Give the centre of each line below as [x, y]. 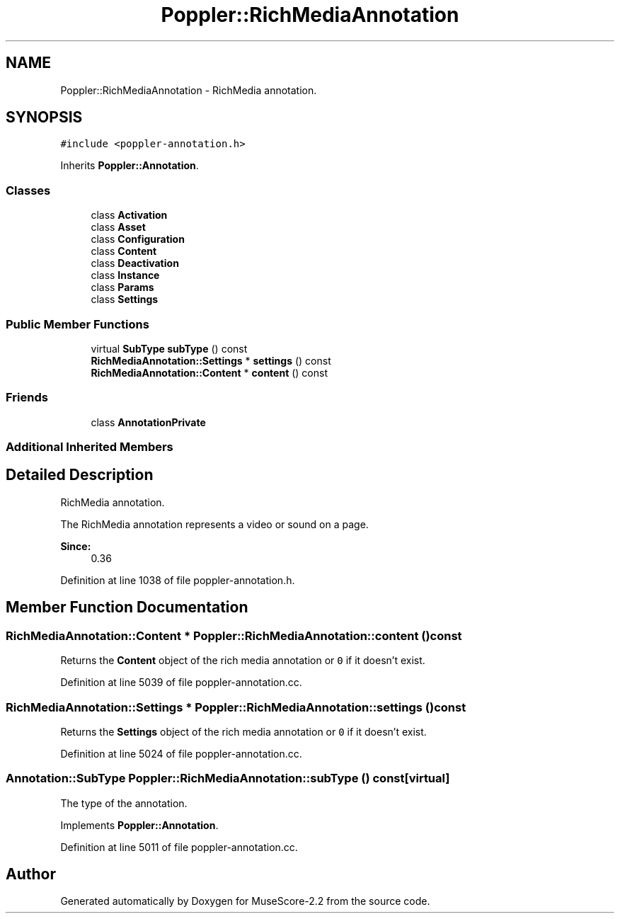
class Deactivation [135, 263]
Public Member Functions [77, 324]
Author [31, 874]
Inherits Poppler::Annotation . [130, 166]
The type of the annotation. [124, 803]
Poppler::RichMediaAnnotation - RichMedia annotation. [189, 90]
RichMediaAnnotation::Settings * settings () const [211, 360]
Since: [76, 546]
